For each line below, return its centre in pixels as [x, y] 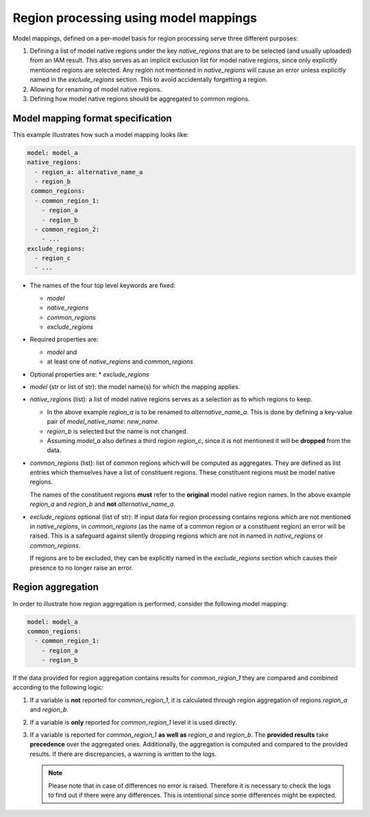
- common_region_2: [67, 229]
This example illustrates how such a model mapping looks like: [101, 134]
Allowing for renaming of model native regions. [96, 89]
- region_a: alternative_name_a [89, 172]
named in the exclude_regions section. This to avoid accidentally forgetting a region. [149, 79]
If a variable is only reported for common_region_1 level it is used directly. [134, 722]
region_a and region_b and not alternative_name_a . [103, 504]
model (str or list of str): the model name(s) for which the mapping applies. [135, 386]
